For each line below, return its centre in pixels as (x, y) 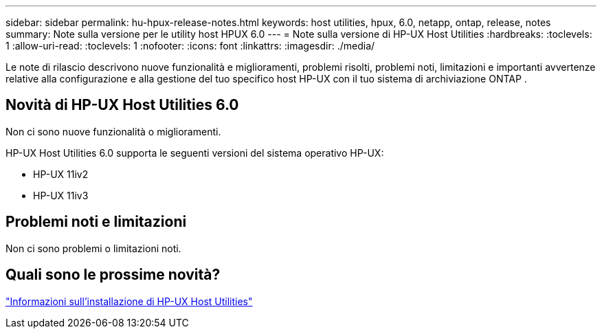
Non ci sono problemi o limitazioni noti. (93, 248)
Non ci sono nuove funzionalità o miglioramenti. (113, 131)
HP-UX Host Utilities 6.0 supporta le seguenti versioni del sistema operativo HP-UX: (195, 153)
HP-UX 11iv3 (61, 195)
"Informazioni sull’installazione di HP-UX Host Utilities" (129, 301)
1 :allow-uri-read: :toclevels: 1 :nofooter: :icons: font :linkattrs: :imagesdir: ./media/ (190, 46)
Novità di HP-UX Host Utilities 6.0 (122, 105)
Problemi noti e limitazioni (96, 222)
